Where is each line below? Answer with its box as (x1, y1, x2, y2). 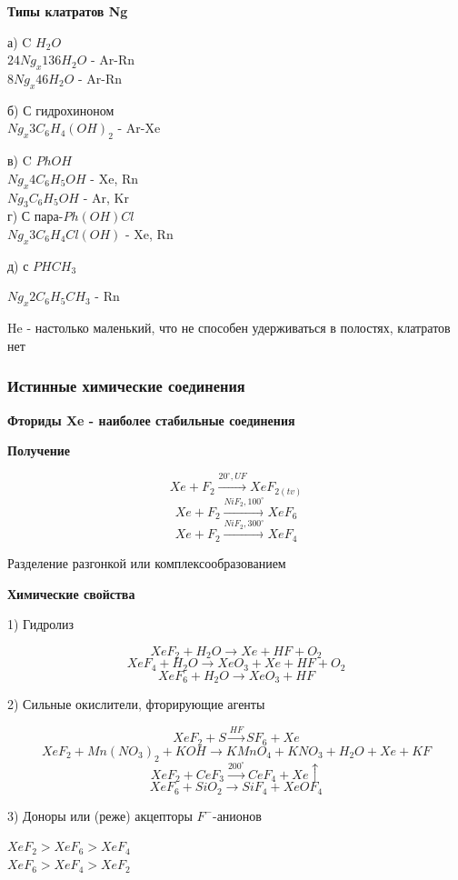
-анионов (212, 805, 262, 825)
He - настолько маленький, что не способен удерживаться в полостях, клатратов (7, 318, 451, 337)
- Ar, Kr (83, 187, 129, 206)
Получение (7, 441, 71, 460)
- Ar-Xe (117, 118, 161, 137)
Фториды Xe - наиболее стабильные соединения (7, 410, 295, 429)
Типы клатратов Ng (7, 2, 128, 20)
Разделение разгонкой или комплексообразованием (7, 553, 286, 572)
